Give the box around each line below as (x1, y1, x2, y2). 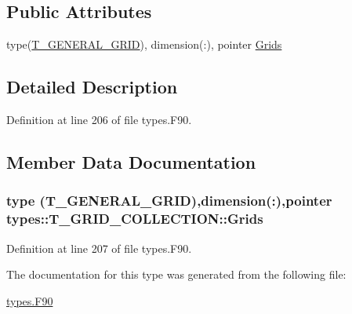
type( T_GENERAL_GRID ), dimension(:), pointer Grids (6, 36, 282, 53)
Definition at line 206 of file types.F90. (6, 111, 192, 127)
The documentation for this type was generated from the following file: (6, 266, 347, 283)
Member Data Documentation (6, 149, 256, 173)
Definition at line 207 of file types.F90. (6, 239, 192, 256)
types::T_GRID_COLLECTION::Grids (6, 209, 263, 228)
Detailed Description (6, 75, 178, 99)
